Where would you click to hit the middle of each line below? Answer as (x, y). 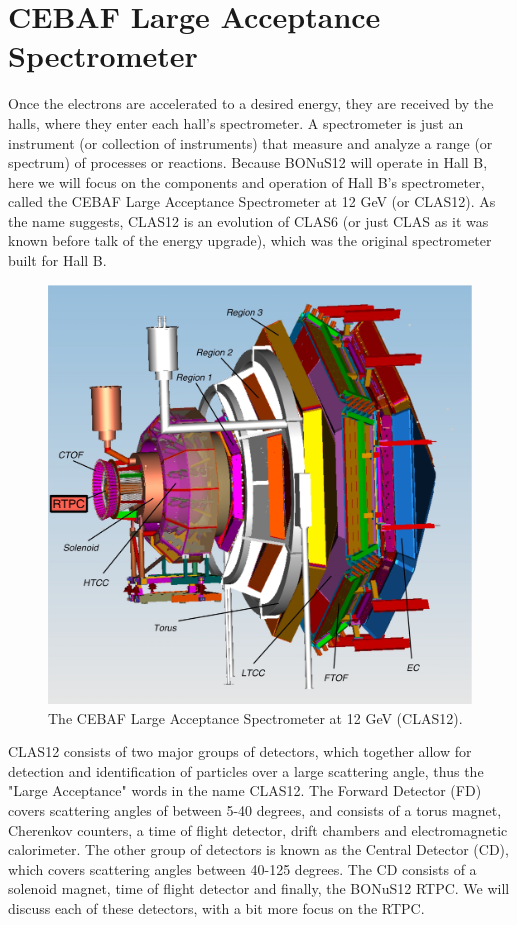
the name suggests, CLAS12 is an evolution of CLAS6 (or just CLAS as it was (248, 220)
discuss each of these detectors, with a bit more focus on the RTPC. (216, 908)
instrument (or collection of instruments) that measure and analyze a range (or (250, 142)
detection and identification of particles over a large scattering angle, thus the (246, 770)
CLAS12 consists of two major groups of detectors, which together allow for (240, 751)
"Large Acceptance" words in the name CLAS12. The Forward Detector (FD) (245, 790)
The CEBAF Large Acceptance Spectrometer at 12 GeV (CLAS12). (255, 717)
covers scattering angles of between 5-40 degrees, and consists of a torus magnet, (255, 810)
